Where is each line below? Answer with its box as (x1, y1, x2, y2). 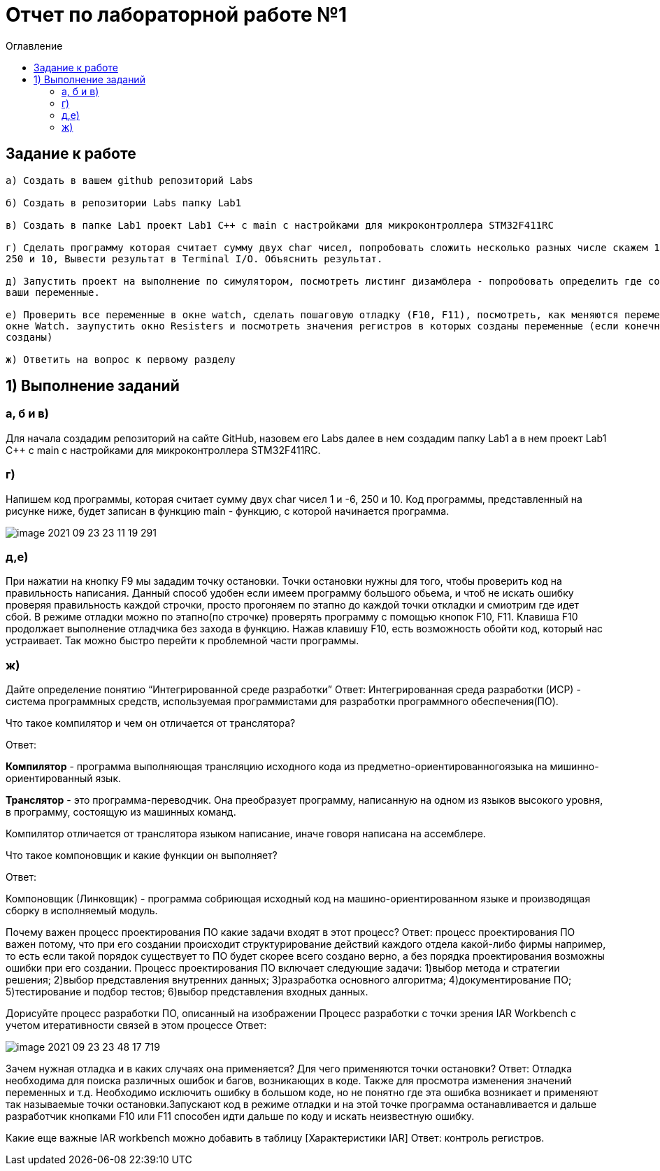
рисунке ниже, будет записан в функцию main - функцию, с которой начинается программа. (6, 504, 450, 517)
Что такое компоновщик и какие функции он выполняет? (6, 849, 278, 862)
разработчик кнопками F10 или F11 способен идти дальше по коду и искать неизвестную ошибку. (6, 1110, 475, 1123)
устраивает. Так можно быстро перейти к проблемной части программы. (6, 634, 359, 647)
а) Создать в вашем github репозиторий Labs (6, 174, 254, 186)
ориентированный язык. (6, 772, 122, 785)
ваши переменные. (6, 286, 100, 298)
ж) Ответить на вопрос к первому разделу (6, 353, 236, 365)
